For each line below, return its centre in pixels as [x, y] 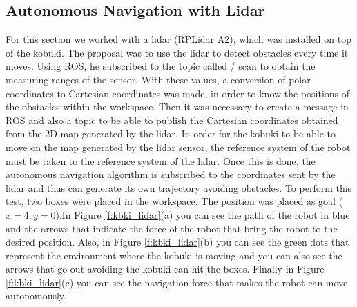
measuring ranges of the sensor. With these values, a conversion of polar [158, 79]
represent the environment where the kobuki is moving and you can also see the [174, 255]
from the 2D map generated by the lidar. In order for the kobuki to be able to [171, 133]
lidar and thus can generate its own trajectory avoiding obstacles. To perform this [179, 187]
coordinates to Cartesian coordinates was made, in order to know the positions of [178, 93]
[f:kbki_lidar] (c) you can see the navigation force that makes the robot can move [177, 282]
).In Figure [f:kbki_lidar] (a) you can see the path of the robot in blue [203, 214]
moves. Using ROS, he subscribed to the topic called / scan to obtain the [161, 66]
